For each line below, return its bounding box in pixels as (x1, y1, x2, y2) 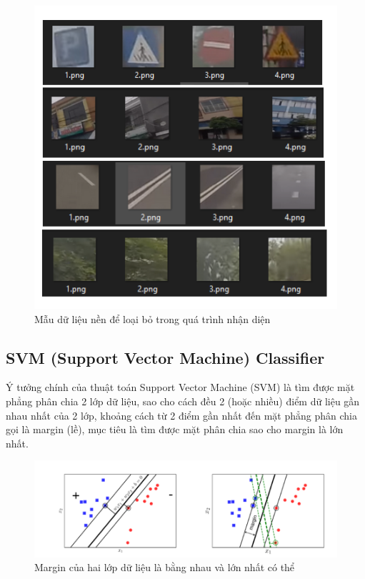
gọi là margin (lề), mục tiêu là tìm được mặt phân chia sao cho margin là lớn (6, 422, 344, 437)
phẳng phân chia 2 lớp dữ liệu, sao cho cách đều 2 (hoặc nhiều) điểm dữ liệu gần (6, 393, 360, 408)
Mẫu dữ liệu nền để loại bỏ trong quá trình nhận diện (34, 311, 271, 326)
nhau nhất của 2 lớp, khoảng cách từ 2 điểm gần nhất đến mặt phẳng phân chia (6, 407, 357, 422)
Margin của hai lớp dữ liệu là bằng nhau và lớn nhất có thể (34, 560, 295, 575)
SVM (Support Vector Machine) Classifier (6, 346, 325, 368)
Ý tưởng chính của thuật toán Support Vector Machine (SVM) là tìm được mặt (6, 380, 355, 395)
